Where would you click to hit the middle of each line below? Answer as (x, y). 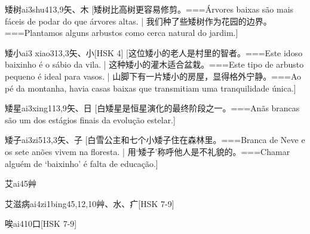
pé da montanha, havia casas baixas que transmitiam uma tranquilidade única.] (151, 88)
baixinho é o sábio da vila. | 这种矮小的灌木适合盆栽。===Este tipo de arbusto (154, 64)
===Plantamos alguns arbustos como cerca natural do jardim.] (122, 33)
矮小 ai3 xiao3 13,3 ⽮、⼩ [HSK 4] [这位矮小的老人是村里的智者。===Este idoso (154, 52)
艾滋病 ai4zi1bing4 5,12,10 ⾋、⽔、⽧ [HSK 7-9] (90, 203)
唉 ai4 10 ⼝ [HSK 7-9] (41, 224)
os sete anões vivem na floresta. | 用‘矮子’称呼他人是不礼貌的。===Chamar (148, 151)
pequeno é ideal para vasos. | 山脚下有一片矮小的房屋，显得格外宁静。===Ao (153, 76)
